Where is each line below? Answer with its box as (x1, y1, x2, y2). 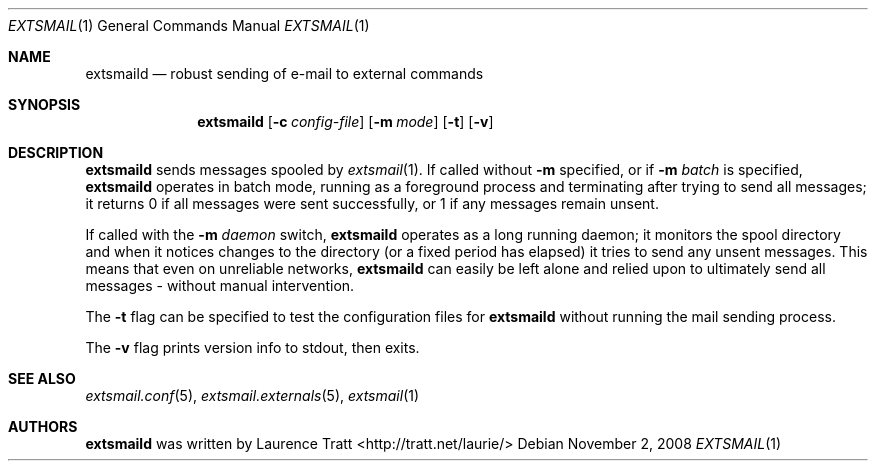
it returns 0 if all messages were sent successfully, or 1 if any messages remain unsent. (85, 195, 659, 212)
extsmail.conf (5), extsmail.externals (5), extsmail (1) (85, 387, 420, 404)
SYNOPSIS (8, 96, 81, 113)
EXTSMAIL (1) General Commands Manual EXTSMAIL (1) (8, 17, 370, 34)
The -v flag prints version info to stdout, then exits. (85, 339, 420, 356)
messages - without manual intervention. (85, 277, 355, 294)
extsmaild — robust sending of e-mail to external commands (85, 65, 484, 82)
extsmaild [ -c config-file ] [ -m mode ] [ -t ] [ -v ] (197, 113, 494, 130)
